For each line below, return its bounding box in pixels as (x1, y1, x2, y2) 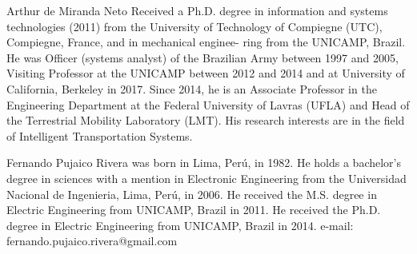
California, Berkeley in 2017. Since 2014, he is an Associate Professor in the (6, 80, 377, 97)
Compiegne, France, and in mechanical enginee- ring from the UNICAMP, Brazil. (6, 34, 406, 50)
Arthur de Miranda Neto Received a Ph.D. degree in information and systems (6, 2, 388, 18)
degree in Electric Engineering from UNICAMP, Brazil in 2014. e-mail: (6, 216, 354, 233)
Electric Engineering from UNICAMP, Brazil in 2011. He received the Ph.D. (6, 201, 381, 218)
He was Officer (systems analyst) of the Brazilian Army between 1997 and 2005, (6, 49, 399, 65)
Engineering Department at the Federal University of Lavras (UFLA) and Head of (6, 96, 410, 113)
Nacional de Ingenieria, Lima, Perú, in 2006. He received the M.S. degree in (6, 185, 377, 202)
